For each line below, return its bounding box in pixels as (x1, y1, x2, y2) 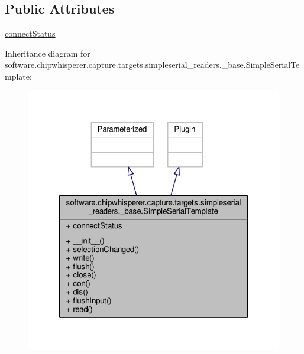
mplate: (5, 70, 32, 82)
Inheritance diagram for (5, 47, 90, 59)
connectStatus (5, 27, 56, 40)
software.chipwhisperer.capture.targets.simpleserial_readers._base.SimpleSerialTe (5, 58, 300, 71)
